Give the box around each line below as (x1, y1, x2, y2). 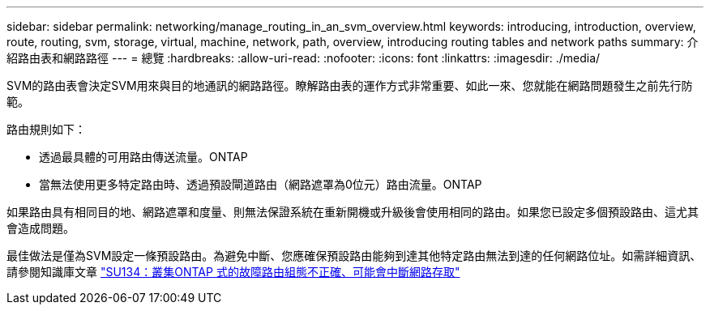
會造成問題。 (6, 221, 75, 235)
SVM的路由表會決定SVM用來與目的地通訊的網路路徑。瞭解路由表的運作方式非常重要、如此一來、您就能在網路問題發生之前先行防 (6, 79, 693, 92)
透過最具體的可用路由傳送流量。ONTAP (39, 150, 248, 164)
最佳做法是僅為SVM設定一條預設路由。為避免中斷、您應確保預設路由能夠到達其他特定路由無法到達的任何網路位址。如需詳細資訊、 (6, 249, 702, 262)
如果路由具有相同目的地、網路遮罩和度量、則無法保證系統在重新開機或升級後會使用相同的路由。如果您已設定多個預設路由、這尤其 (6, 205, 699, 219)
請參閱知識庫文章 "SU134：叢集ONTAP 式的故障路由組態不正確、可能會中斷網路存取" (6, 265, 460, 279)
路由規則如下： (6, 122, 86, 136)
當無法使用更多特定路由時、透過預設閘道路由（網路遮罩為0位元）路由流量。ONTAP (39, 177, 482, 191)
